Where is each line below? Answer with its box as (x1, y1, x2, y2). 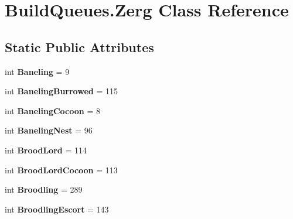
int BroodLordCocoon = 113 (5, 163, 118, 176)
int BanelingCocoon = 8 (5, 104, 100, 117)
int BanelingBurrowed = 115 (5, 85, 118, 97)
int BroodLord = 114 (5, 143, 87, 156)
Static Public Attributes (5, 37, 154, 56)
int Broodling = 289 (5, 183, 83, 196)
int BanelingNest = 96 (5, 124, 93, 136)
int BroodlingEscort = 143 (5, 203, 109, 215)
